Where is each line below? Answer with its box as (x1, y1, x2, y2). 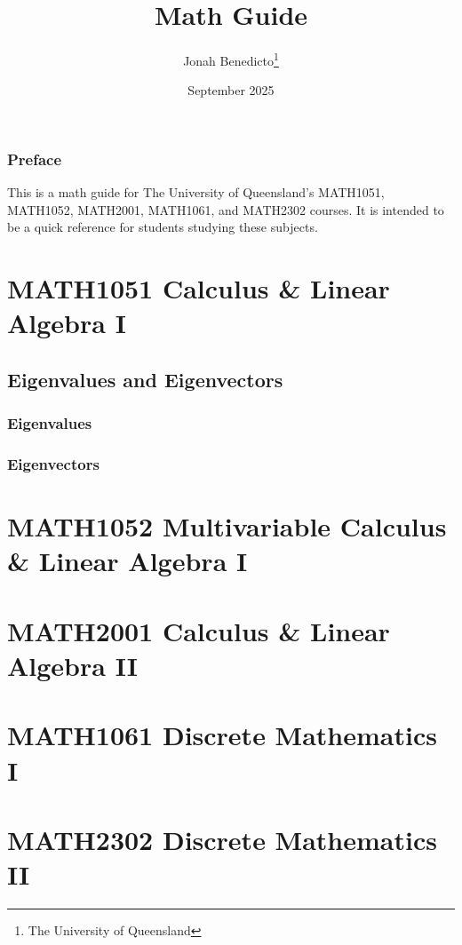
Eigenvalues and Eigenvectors (7, 366, 283, 393)
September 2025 (187, 81, 275, 99)
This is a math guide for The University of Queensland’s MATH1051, (7, 183, 385, 202)
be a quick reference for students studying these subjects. (7, 218, 318, 236)
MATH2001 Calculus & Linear (7, 612, 390, 648)
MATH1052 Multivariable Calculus (7, 508, 447, 544)
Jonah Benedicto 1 (183, 49, 279, 69)
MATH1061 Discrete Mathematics (7, 717, 437, 753)
